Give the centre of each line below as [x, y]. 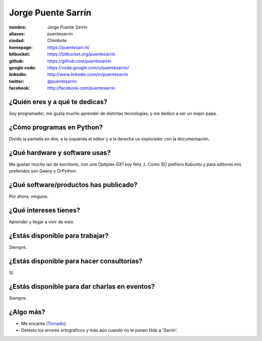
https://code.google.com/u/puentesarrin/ [88, 67]
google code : [23, 67]
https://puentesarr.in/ [68, 47]
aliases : [17, 33]
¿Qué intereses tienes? [44, 210]
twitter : [16, 81]
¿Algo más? [27, 312]
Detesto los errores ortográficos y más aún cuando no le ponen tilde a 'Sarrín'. [99, 330]
